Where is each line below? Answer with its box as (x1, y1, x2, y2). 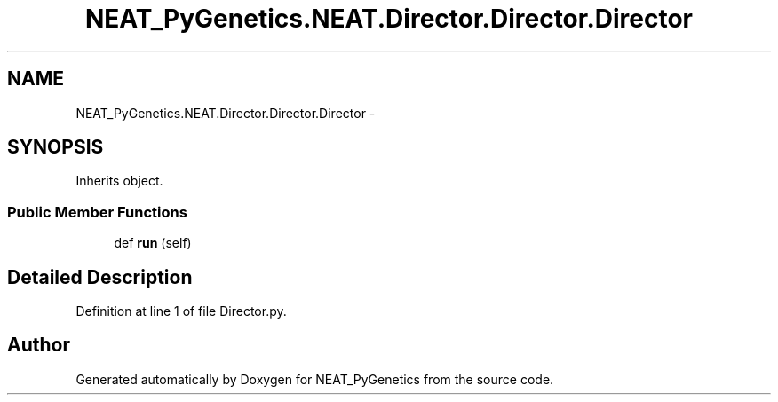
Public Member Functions (7, 202, 187, 221)
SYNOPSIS (7, 136, 104, 159)
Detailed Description (7, 265, 193, 288)
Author (7, 334, 70, 357)
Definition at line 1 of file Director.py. (75, 303, 287, 319)
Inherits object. (75, 173, 163, 189)
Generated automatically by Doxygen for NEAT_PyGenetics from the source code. (75, 371, 554, 387)
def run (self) (114, 235, 192, 251)
